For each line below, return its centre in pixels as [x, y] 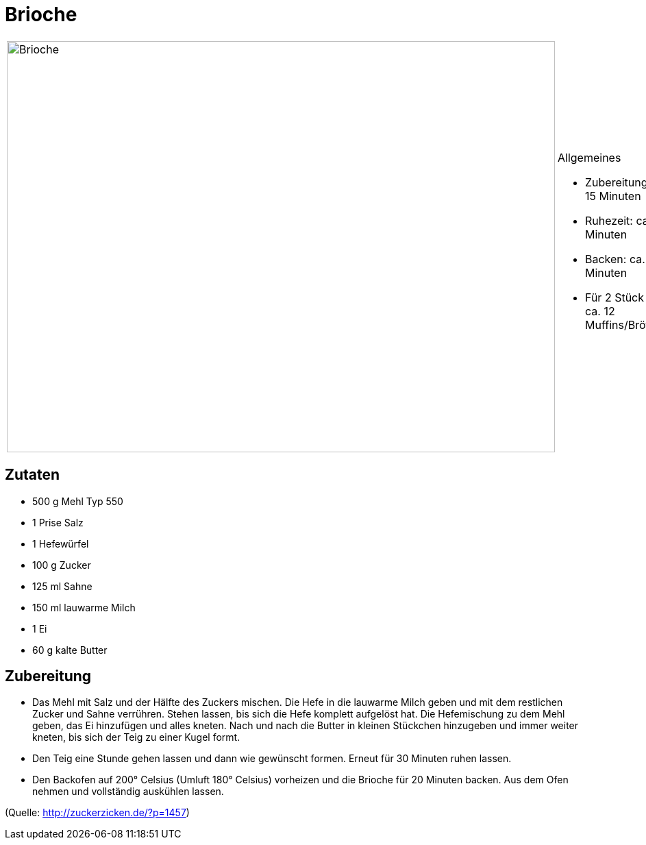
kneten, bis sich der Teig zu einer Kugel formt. [136, 737]
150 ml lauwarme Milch [84, 607]
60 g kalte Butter [70, 650]
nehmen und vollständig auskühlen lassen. [128, 792]
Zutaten [33, 475]
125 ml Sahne [62, 586]
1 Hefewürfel [61, 543]
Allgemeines [589, 157]
